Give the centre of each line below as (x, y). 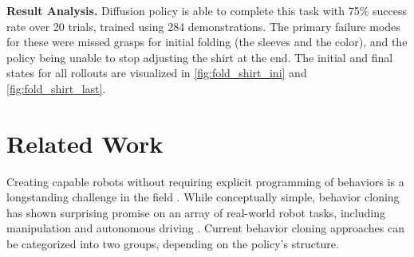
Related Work (85, 143)
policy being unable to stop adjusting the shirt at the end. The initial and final (200, 57)
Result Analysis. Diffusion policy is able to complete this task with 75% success (207, 10)
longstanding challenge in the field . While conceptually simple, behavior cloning (203, 197)
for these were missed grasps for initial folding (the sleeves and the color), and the (207, 42)
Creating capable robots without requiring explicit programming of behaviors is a (205, 181)
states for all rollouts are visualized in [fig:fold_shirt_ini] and (157, 73)
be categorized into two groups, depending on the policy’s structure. (173, 244)
